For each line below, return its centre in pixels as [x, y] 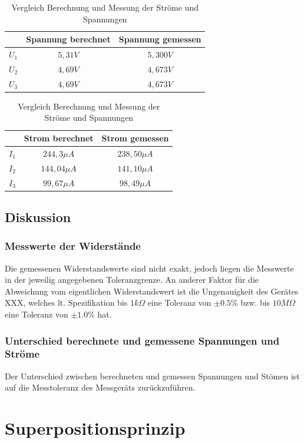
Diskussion [38, 217]
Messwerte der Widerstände [73, 246]
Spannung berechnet [68, 39]
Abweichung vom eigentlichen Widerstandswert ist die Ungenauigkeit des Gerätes [152, 291]
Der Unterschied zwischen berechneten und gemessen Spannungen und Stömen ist [152, 376]
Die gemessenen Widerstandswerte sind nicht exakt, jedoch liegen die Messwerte [149, 268]
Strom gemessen [135, 138]
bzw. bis [255, 303]
